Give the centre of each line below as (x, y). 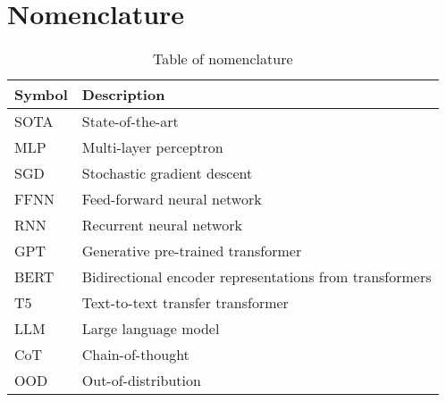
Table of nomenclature (223, 59)
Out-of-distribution (141, 381)
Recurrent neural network (162, 225)
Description (123, 95)
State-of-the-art (130, 121)
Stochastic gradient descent (167, 173)
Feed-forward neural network (172, 199)
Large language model (151, 329)
